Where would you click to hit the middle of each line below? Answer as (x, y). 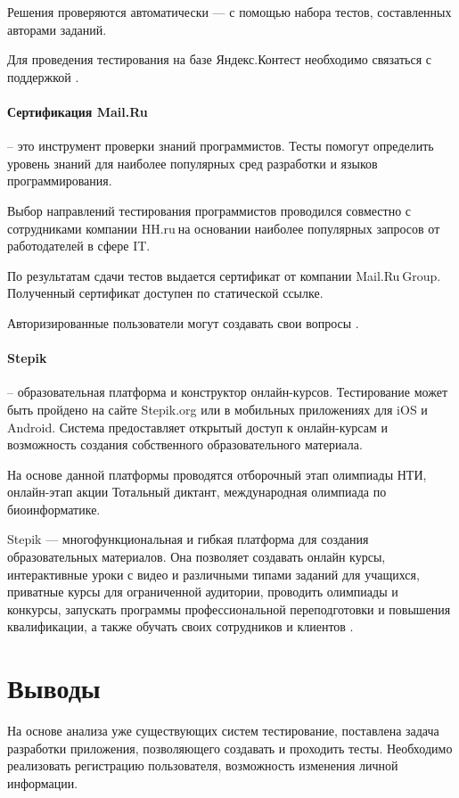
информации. (43, 782)
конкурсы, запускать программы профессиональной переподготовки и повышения (229, 609)
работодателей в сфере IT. (79, 246)
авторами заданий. (57, 29)
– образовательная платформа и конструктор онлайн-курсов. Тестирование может (228, 392)
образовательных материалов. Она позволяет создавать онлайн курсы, (197, 557)
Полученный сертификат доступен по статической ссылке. (165, 293)
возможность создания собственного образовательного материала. (185, 444)
